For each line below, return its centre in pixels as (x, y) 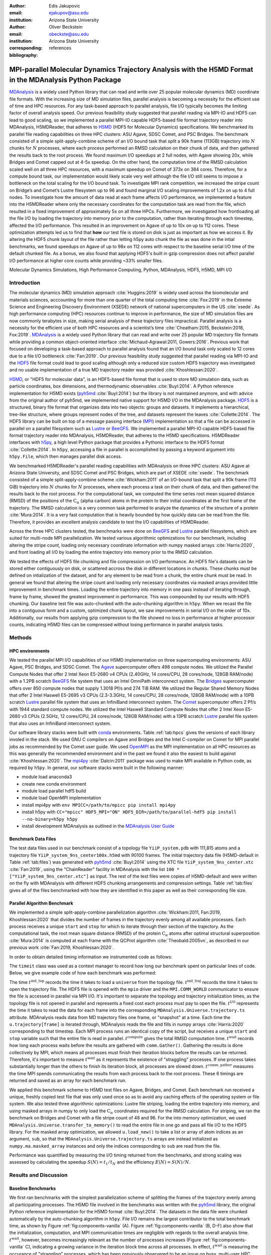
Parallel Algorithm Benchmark (41, 903)
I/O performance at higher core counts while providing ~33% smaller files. (86, 261)
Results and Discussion (38, 1175)
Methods (21, 638)
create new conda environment (54, 784)
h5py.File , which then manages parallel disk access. (66, 456)
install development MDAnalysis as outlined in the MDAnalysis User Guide (98, 826)
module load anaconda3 (47, 777)
